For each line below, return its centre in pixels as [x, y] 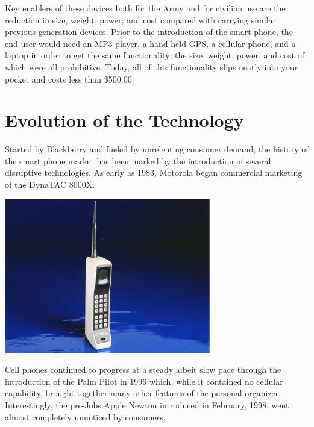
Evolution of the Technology [124, 120]
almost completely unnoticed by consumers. [85, 416]
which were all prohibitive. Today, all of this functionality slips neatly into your [152, 67]
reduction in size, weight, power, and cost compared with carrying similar [141, 20]
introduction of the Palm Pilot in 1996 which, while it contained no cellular [144, 381]
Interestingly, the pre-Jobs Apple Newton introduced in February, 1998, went [147, 405]
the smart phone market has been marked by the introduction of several [138, 161]
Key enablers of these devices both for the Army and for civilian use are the [145, 8]
